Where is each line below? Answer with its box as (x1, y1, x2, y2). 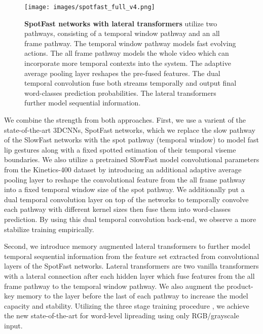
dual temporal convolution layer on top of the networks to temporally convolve (4, 194, 249, 204)
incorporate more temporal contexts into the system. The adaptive (24, 58, 231, 68)
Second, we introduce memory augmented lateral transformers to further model (4, 241, 250, 251)
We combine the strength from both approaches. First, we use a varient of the (4, 115, 246, 125)
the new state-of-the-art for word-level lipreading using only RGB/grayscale (4, 310, 239, 321)
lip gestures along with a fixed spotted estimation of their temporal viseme (4, 144, 236, 155)
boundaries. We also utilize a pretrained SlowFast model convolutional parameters (4, 154, 259, 165)
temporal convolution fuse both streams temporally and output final (24, 78, 237, 88)
